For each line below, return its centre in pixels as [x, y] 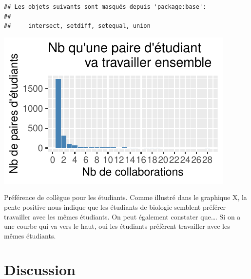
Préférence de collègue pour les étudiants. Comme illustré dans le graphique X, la [125, 197]
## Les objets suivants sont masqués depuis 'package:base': [105, 7]
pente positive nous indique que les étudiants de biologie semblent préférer [115, 207]
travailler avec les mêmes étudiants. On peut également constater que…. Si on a [122, 216]
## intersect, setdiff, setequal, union [77, 26]
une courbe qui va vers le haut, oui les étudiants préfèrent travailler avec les [117, 226]
